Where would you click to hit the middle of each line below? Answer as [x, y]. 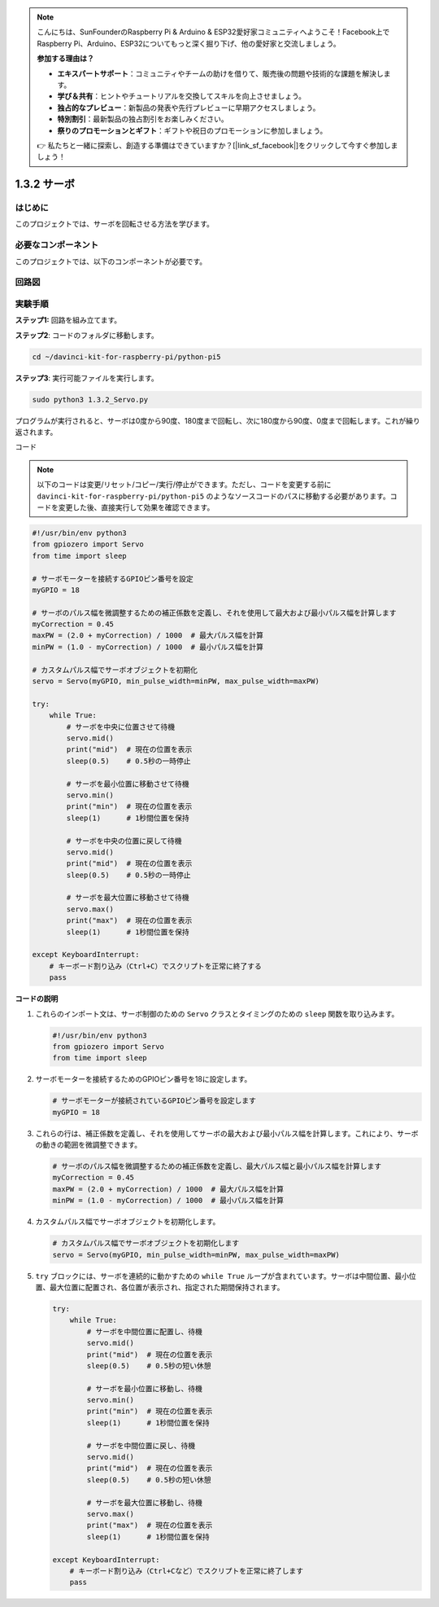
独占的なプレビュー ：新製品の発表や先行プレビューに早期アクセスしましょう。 [189, 108]
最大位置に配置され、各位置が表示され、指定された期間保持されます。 [167, 1287]
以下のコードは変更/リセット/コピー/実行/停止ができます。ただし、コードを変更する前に [184, 485]
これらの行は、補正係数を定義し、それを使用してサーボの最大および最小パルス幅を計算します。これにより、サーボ [227, 1133]
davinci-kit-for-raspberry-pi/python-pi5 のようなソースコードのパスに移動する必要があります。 [213, 496]
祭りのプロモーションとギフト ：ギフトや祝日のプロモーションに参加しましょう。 [192, 130]
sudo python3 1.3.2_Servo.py [90, 400]
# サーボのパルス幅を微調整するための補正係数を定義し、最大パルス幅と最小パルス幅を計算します [217, 1166]
